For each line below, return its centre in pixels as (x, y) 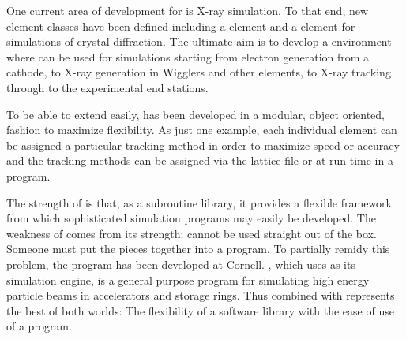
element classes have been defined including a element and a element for (181, 26)
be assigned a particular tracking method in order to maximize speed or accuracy (203, 145)
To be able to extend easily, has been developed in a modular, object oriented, (195, 114)
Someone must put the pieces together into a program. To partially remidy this (198, 249)
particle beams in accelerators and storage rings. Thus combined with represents (201, 295)
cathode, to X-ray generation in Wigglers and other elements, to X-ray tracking (199, 72)
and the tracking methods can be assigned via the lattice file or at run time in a (200, 160)
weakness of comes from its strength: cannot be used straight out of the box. (192, 233)
